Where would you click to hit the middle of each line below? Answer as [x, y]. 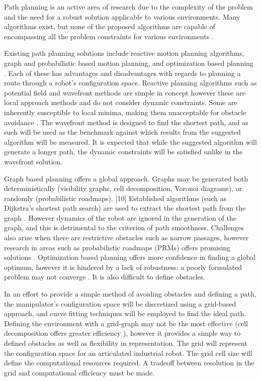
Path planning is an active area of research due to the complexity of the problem [128, 7]
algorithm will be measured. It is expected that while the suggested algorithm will [130, 141]
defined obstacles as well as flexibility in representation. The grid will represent [126, 343]
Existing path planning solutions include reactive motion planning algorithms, [124, 53]
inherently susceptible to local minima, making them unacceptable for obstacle [125, 112]
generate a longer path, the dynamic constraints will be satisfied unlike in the [123, 152]
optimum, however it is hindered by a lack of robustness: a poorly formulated [123, 267]
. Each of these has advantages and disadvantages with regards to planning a [122, 73]
